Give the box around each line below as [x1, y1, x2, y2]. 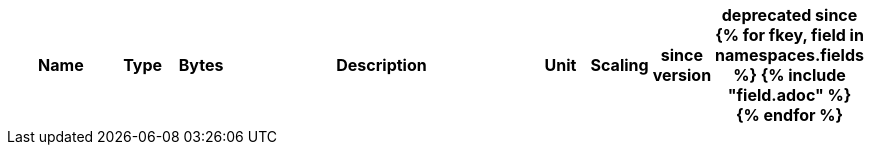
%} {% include [733, 65, 846, 85]
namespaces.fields [715, 45, 864, 65]
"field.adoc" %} [727, 85, 852, 105]
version [652, 65, 712, 85]
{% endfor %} [736, 105, 844, 125]
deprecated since [721, 5, 858, 25]
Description [336, 55, 427, 75]
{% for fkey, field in [715, 25, 864, 45]
